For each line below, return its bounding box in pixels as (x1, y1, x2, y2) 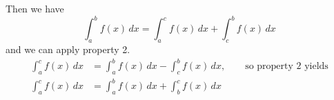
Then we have (6, 1, 64, 15)
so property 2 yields (245, 61, 328, 71)
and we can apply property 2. (6, 41, 130, 56)
